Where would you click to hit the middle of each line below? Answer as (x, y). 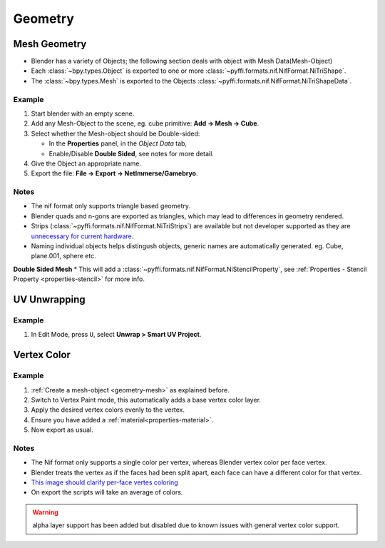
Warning (45, 512)
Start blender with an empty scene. (83, 113)
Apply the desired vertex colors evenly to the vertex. (108, 410)
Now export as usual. (62, 430)
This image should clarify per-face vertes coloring (104, 482)
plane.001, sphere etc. (63, 256)
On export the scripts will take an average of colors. (107, 492)
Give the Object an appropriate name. (86, 163)
